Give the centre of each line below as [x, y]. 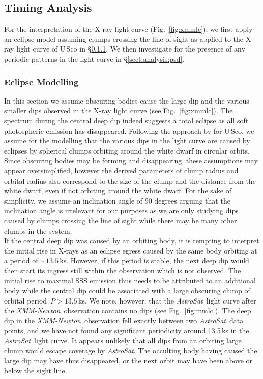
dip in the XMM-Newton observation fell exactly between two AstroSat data [124, 320]
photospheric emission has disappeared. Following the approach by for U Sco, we [129, 130]
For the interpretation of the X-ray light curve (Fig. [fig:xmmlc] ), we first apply [128, 29]
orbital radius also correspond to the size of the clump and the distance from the [130, 180]
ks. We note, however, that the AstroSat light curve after [167, 300]
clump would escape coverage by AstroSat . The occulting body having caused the [131, 350]
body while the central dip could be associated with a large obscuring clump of [127, 290]
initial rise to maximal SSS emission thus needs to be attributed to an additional [130, 280]
